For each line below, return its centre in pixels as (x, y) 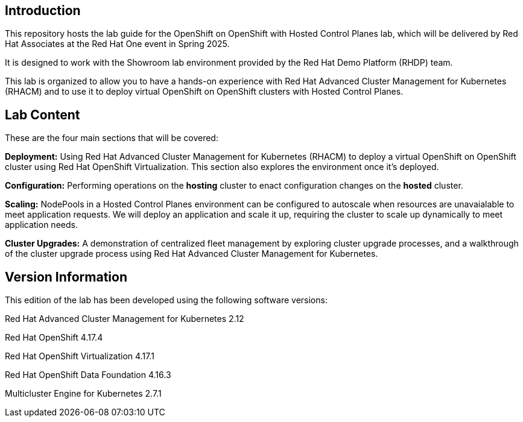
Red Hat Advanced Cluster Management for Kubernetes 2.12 (125, 319)
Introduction (43, 11)
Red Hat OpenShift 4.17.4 (54, 338)
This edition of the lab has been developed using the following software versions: (166, 300)
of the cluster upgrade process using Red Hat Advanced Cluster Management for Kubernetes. (192, 254)
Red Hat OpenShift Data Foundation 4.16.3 (88, 375)
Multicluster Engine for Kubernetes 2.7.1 (83, 394)
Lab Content (43, 115)
